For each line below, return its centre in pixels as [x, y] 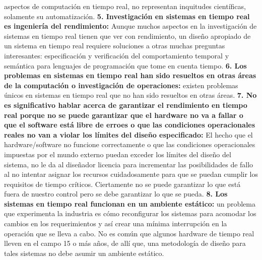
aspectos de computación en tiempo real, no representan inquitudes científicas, [125, 6]
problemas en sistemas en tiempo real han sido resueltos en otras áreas [130, 75]
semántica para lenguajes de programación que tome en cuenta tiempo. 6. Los [125, 65]
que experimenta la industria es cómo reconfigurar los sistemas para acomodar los [130, 213]
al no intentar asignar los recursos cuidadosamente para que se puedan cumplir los [131, 174]
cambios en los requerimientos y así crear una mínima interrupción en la [116, 223]
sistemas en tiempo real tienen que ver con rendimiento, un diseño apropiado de [127, 36]
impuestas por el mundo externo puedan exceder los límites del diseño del [118, 154]
